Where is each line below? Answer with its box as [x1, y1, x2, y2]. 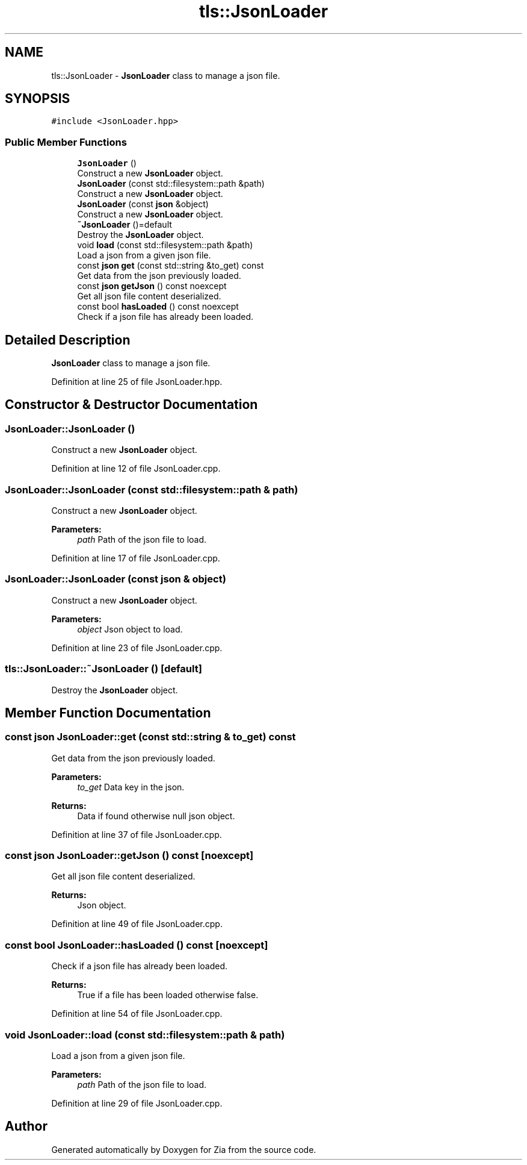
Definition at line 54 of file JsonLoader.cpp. [51, 1008, 223, 1019]
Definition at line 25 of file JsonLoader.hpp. [51, 376, 223, 387]
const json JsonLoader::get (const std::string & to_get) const [5, 731, 296, 743]
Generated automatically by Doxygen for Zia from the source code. [51, 1144, 316, 1155]
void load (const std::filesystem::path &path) [77, 240, 253, 251]
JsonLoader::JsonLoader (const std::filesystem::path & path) [5, 483, 298, 496]
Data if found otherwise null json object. [77, 810, 235, 821]
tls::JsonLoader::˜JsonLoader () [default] [5, 663, 202, 675]
